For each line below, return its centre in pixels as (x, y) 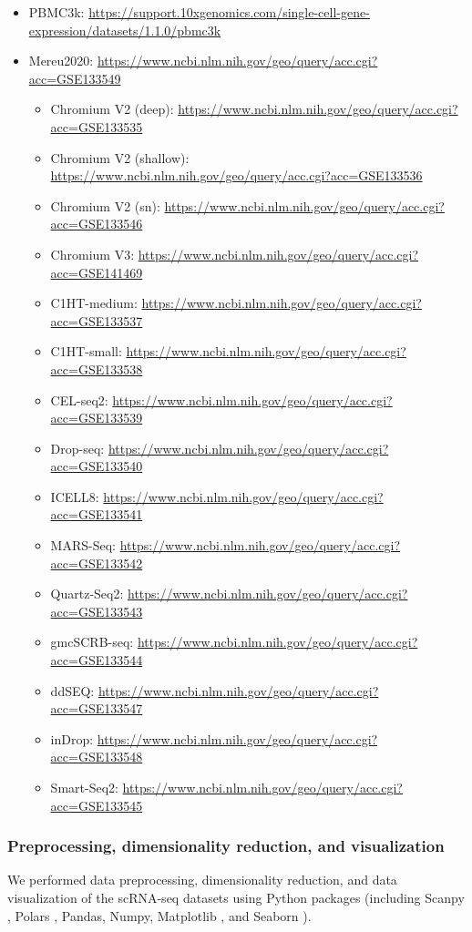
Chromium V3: (92, 254)
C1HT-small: (86, 351)
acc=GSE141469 (97, 272)
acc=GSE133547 (97, 708)
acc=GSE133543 (97, 611)
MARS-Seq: (83, 545)
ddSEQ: (72, 690)
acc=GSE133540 (97, 466)
